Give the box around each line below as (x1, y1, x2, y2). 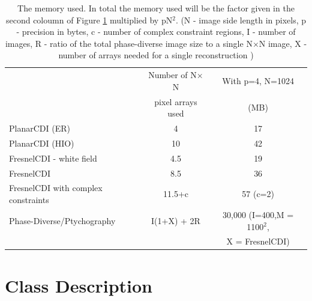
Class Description (5, 273, 153, 297)
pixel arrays (154, 95, 197, 108)
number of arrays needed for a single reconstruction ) (58, 49, 254, 61)
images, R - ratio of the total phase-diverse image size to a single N (5, 37, 253, 49)
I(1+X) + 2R (151, 214, 200, 227)
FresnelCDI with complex (9, 181, 103, 194)
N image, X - (259, 37, 307, 49)
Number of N (148, 68, 197, 81)
